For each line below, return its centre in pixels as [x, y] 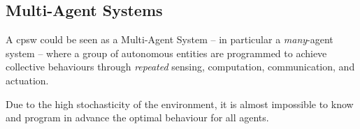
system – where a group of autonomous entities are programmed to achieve [166, 53]
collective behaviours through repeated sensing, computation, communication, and [180, 67]
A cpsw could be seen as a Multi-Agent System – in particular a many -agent [170, 39]
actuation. [27, 80]
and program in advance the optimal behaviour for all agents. [137, 117]
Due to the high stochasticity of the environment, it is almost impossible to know [180, 104]
